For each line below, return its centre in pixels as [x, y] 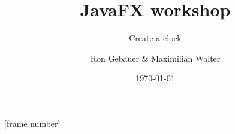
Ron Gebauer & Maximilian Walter [155, 58]
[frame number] [32, 123]
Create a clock [155, 38]
